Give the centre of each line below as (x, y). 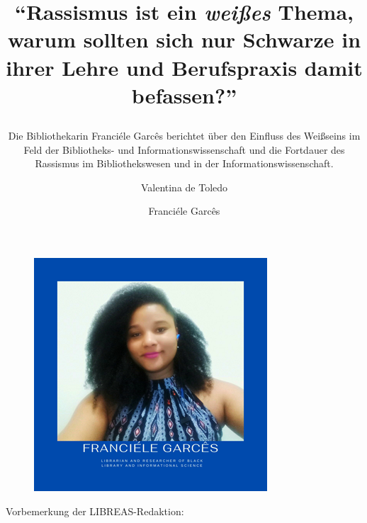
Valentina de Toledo (184, 187)
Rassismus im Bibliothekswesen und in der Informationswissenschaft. (184, 163)
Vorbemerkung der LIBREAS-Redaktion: (95, 511)
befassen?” (184, 95)
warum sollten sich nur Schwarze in (184, 39)
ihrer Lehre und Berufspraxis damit (184, 67)
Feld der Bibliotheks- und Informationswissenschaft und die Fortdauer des (184, 149)
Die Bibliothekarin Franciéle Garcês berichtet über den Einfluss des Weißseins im (184, 135)
